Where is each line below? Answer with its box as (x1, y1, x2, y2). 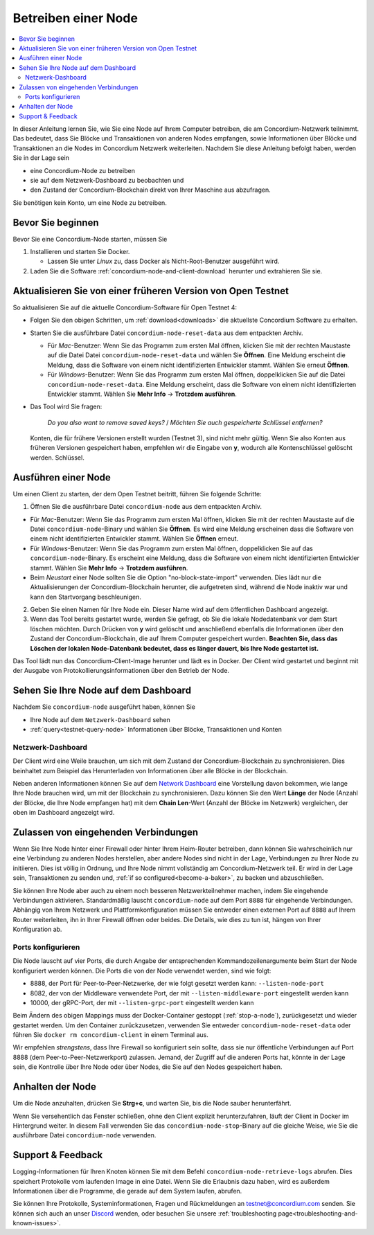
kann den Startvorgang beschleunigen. (30, 593, 142, 601)
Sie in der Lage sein (12, 154, 69, 162)
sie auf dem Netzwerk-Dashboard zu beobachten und (30, 177, 184, 185)
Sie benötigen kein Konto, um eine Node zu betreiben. (12, 198, 168, 207)
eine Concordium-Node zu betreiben (30, 166, 135, 174)
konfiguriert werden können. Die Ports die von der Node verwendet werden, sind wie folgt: (12, 966, 271, 975)
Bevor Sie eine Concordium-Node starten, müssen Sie (12, 235, 168, 243)
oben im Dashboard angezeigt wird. (12, 809, 115, 817)
